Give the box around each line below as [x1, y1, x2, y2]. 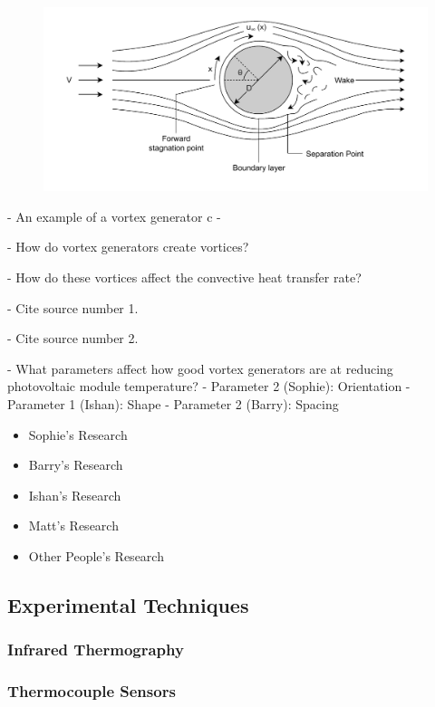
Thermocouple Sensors [7, 680, 176, 702]
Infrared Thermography [7, 638, 184, 661]
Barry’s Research [28, 455, 123, 474]
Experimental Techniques [7, 591, 249, 618]
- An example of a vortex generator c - [7, 206, 221, 225]
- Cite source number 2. [7, 329, 139, 348]
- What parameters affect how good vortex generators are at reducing [7, 358, 393, 377]
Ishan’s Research [28, 485, 121, 504]
